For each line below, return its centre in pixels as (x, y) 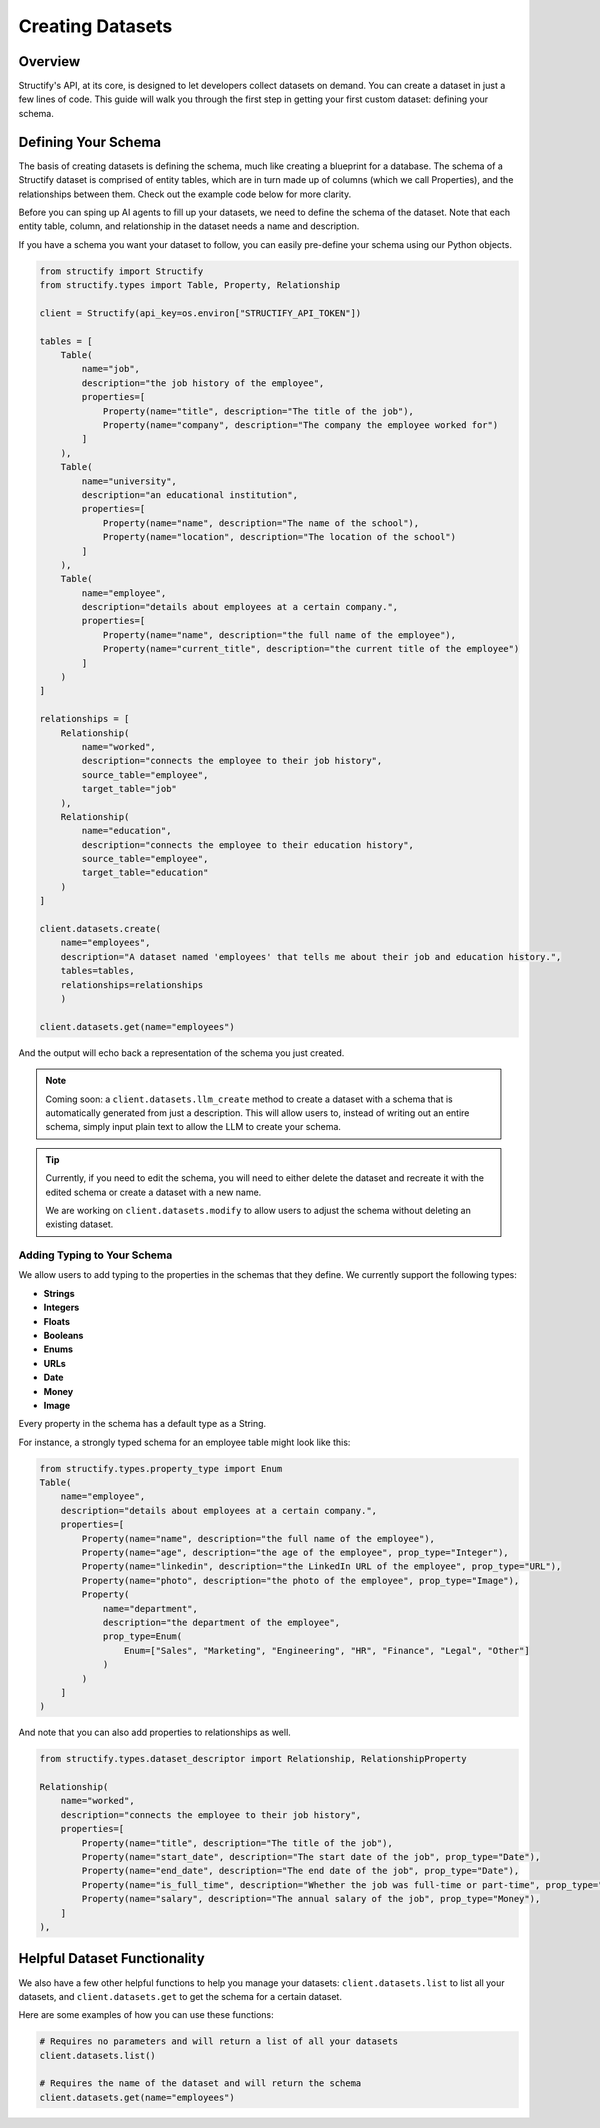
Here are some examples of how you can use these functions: (146, 2015)
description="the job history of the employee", (203, 383)
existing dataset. (79, 1224)
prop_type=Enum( (142, 1636)
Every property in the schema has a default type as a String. (142, 1424)
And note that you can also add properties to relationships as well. (155, 1732)
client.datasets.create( (100, 929)
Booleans (63, 1335)
